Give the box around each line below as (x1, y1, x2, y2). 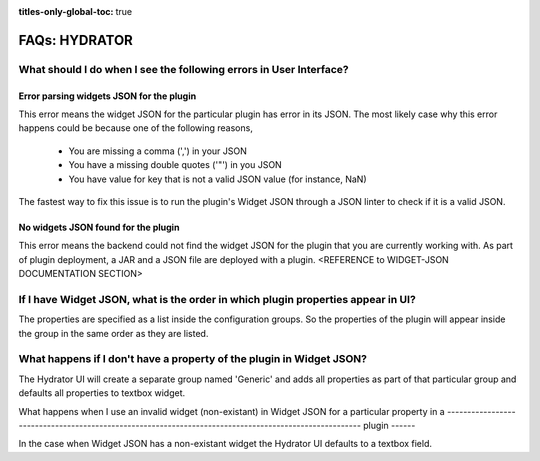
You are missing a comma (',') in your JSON (68, 145, 247, 157)
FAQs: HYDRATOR (18, 31, 134, 49)
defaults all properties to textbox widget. (18, 387, 186, 399)
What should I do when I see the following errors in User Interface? (18, 62, 349, 76)
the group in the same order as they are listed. (18, 327, 209, 339)
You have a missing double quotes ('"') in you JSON (68, 159, 282, 171)
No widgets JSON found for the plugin (18, 221, 180, 233)
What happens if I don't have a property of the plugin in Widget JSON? (18, 352, 367, 366)
